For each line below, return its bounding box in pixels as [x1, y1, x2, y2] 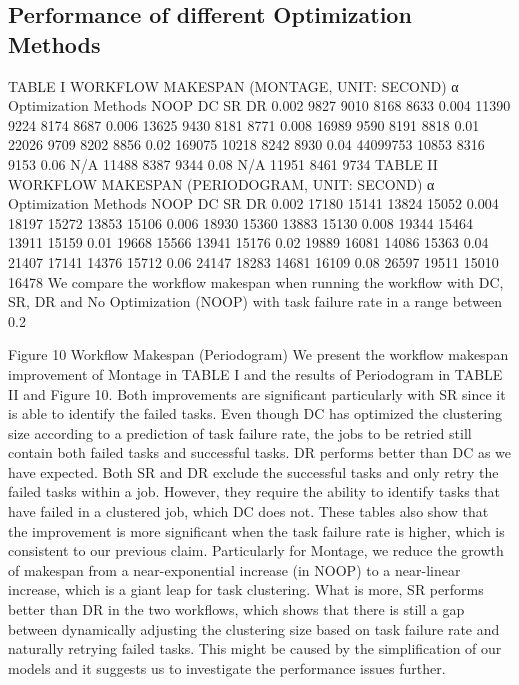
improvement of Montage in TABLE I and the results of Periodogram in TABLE [8, 363, 503, 384]
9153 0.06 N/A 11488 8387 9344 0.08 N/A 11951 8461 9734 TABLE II [8, 153, 438, 174]
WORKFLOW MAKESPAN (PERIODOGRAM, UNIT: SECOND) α [8, 173, 435, 194]
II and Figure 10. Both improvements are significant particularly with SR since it [8, 383, 506, 404]
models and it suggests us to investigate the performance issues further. [8, 657, 446, 678]
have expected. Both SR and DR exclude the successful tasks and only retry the [8, 461, 499, 482]
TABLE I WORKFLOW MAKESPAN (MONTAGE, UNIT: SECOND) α [8, 75, 459, 96]
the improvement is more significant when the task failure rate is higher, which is [8, 520, 505, 541]
